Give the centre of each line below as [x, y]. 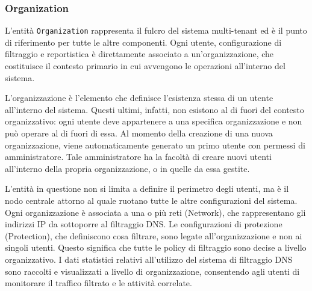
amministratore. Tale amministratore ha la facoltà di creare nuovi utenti [138, 157]
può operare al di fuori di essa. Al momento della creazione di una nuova [139, 133]
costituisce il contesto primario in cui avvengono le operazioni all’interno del [145, 66]
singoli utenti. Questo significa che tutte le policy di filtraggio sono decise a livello [156, 247]
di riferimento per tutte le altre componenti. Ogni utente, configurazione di [143, 42]
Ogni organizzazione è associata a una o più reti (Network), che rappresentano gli [155, 212]
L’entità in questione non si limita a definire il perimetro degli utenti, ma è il [147, 188]
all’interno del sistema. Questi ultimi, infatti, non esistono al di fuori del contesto [154, 109]
